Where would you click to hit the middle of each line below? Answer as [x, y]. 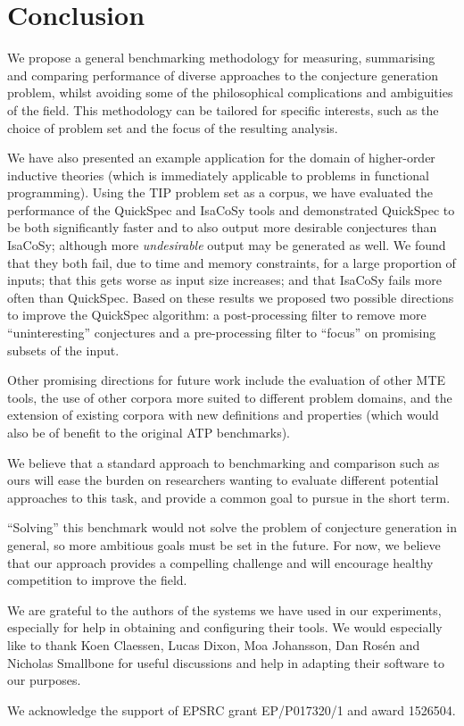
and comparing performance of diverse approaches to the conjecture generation [223, 75]
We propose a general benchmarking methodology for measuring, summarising [221, 58]
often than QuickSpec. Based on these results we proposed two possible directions [231, 297]
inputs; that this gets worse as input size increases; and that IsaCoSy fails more [224, 280]
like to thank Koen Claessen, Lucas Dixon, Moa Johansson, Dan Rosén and [214, 644]
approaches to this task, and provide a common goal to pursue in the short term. [229, 497]
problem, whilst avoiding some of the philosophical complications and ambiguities [230, 92]
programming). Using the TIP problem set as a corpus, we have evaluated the [220, 192]
